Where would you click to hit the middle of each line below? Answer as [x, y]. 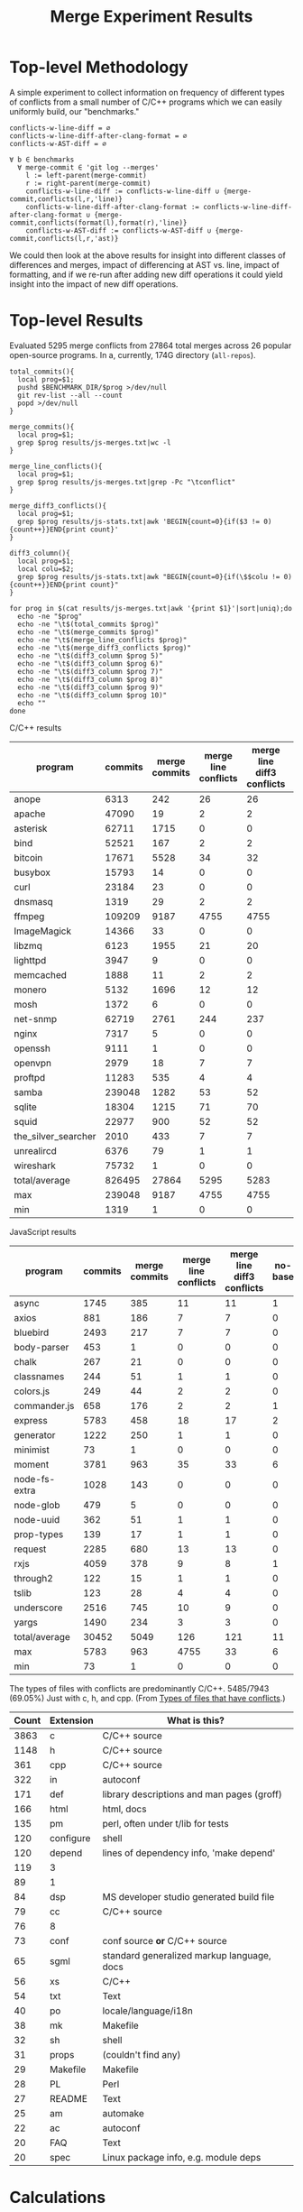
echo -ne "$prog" [50, 616]
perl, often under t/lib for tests [165, 1823]
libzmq [28, 945]
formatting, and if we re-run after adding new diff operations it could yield [146, 274]
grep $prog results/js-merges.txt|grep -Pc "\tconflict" [127, 482]
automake [123, 2113]
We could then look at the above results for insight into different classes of [147, 255]
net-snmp [36, 1018]
